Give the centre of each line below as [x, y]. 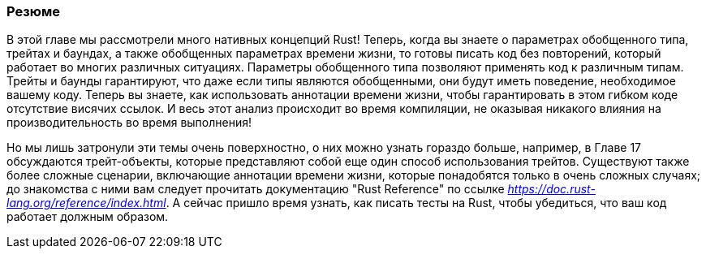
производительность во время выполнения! [129, 123]
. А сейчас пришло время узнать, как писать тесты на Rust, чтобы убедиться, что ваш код [416, 203]
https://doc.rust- [551, 189]
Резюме [33, 11]
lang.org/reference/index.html [86, 203]
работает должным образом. [88, 217]
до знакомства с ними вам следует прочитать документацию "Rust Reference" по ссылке [256, 189]
